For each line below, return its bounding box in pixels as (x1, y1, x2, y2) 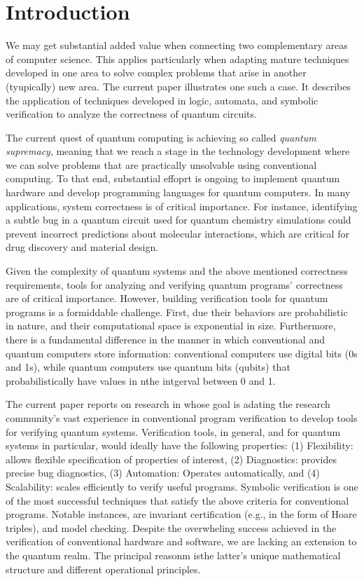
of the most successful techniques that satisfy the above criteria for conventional (6, 493, 349, 507)
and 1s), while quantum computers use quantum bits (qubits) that (6, 360, 290, 374)
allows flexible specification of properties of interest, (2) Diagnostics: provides (6, 451, 337, 466)
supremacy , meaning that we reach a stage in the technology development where (6, 144, 350, 158)
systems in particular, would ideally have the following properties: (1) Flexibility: (6, 438, 353, 453)
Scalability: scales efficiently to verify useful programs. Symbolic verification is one (6, 479, 358, 493)
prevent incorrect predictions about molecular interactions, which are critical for (6, 226, 349, 240)
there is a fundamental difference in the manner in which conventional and (6, 332, 325, 346)
